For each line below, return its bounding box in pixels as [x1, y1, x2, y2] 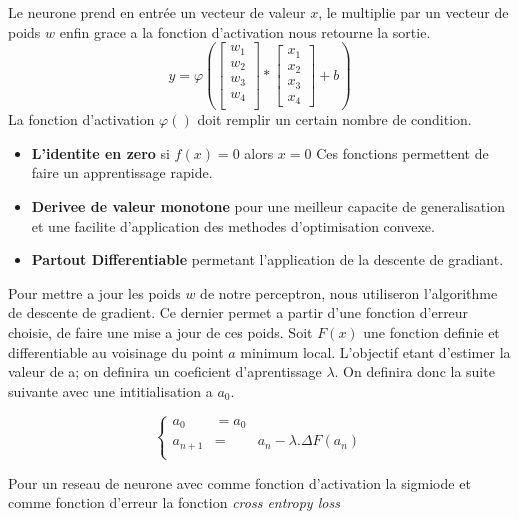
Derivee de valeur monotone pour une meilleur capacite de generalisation [31, 196, 505, 216]
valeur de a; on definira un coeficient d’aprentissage [8, 361, 322, 382]
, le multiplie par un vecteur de [318, 2, 509, 22]
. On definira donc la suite [334, 361, 495, 382]
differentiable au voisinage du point [8, 341, 224, 362]
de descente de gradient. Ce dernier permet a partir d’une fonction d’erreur [8, 302, 469, 323]
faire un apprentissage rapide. [31, 162, 213, 183]
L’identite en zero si [31, 142, 170, 163]
